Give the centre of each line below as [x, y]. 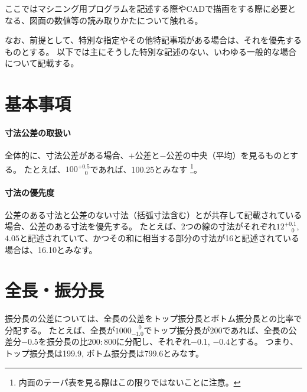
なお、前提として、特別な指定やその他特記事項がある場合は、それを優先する [153, 40]
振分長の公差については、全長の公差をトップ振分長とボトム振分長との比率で [153, 318]
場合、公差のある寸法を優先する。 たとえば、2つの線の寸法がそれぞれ [141, 226]
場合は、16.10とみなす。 [51, 249]
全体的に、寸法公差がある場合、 [67, 155]
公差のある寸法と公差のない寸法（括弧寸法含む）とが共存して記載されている [153, 214]
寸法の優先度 [30, 192]
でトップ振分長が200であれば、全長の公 [220, 330]
